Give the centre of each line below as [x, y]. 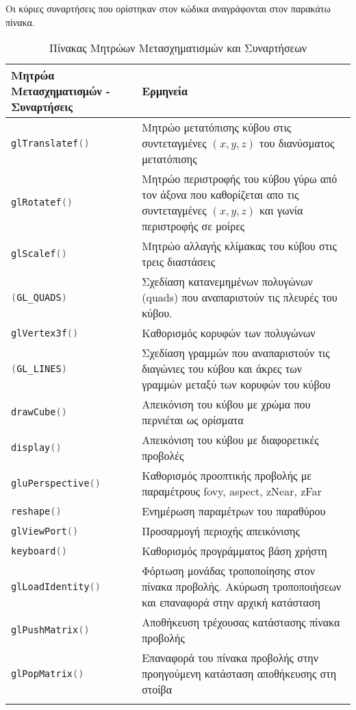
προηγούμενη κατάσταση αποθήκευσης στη [239, 674]
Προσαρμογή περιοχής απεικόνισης [221, 531]
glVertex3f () [45, 333]
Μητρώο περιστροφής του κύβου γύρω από [240, 179]
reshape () [36, 511]
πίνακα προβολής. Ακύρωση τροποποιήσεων [242, 587]
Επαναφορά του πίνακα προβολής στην [230, 658]
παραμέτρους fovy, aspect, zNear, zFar [232, 491]
